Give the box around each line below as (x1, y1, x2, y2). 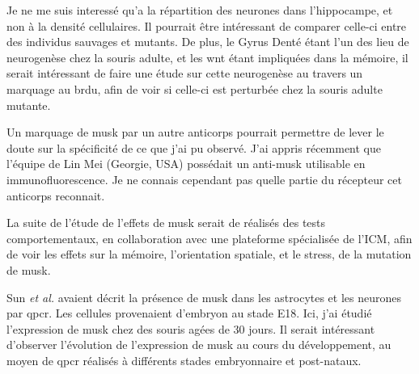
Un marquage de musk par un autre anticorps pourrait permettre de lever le (6, 124, 384, 141)
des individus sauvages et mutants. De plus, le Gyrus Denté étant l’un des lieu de (6, 33, 409, 50)
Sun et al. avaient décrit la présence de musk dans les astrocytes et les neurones (6, 288, 402, 305)
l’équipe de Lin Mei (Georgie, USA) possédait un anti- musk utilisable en (6, 155, 366, 172)
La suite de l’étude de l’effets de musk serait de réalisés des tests (6, 214, 326, 231)
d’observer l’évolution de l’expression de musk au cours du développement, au (6, 336, 391, 353)
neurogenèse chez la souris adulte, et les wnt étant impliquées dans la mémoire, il (6, 48, 408, 65)
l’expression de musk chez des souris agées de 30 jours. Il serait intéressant (6, 320, 375, 337)
